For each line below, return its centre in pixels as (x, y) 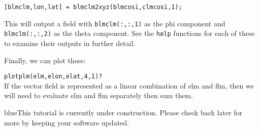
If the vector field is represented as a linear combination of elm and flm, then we (129, 85)
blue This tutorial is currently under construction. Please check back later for (123, 112)
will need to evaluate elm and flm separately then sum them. (99, 95)
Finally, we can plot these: (45, 60)
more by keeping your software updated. (67, 122)
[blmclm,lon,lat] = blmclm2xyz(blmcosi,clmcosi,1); (93, 7)
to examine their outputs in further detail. (70, 43)
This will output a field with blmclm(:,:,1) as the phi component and (115, 23)
